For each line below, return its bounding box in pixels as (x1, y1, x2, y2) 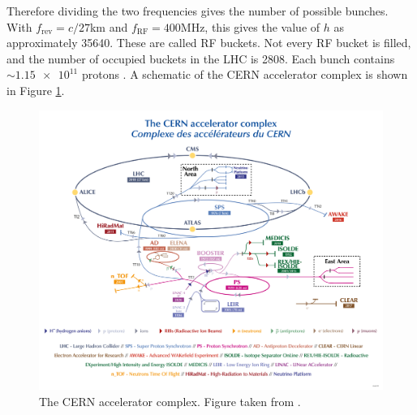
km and (89, 18, 128, 35)
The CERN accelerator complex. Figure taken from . (39, 393, 301, 410)
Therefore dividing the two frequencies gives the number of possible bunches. (6, 2, 389, 19)
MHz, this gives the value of (180, 18, 320, 35)
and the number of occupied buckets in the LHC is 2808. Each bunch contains (6, 50, 395, 67)
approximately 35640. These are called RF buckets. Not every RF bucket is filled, (6, 34, 411, 51)
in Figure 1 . (6, 81, 65, 98)
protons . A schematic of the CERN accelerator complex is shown (81, 66, 408, 83)
